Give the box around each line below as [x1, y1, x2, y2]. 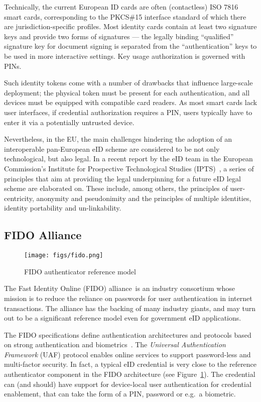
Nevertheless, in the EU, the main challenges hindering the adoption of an [4, 134, 232, 144]
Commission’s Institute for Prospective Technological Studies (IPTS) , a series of [4, 163, 254, 173]
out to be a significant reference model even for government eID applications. [4, 313, 241, 323]
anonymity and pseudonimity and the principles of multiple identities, [36, 192, 251, 203]
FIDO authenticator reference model [24, 266, 136, 276]
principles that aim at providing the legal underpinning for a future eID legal [4, 173, 241, 183]
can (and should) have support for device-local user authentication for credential [4, 378, 251, 389]
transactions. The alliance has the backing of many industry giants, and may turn [4, 303, 256, 313]
